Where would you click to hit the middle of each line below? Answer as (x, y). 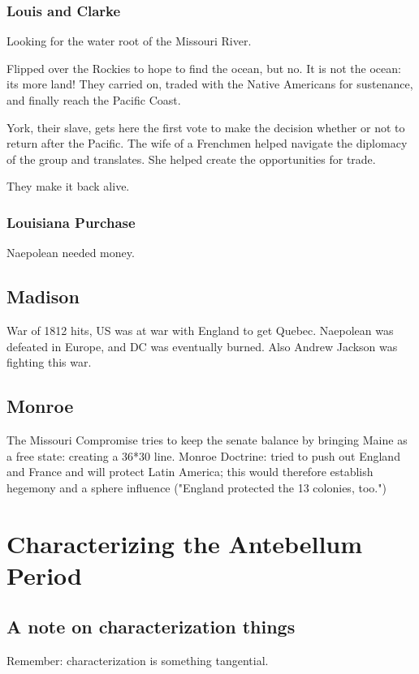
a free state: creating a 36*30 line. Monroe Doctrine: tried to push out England (203, 455)
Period (44, 575)
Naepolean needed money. (71, 253)
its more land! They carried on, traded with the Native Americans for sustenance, (210, 84)
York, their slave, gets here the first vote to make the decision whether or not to (206, 127)
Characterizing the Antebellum (185, 543)
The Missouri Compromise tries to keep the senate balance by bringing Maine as (207, 439)
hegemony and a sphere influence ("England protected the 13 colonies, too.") (197, 487)
